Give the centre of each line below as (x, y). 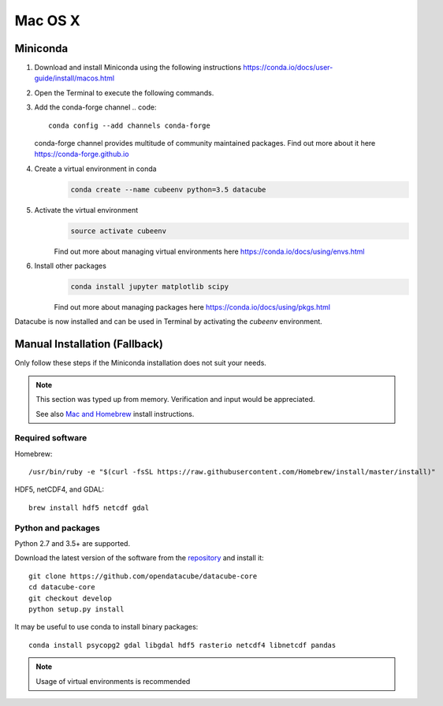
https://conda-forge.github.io (82, 154)
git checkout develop (70, 598)
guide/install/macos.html (74, 78)
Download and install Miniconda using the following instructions (138, 68)
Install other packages (70, 266)
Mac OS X (47, 20)
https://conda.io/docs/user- (288, 68)
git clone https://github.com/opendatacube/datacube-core (143, 576)
